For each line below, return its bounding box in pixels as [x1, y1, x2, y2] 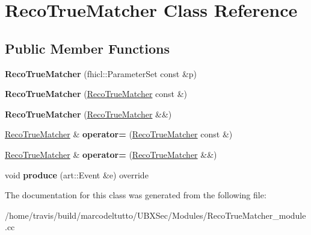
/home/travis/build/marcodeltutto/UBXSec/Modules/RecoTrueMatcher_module [5, 208, 306, 221]
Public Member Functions [5, 39, 170, 57]
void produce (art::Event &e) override [5, 168, 149, 181]
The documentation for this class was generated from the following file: [5, 189, 266, 201]
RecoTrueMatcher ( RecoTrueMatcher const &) [5, 87, 188, 100]
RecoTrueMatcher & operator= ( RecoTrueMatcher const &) [5, 128, 233, 140]
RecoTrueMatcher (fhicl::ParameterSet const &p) [5, 67, 197, 80]
